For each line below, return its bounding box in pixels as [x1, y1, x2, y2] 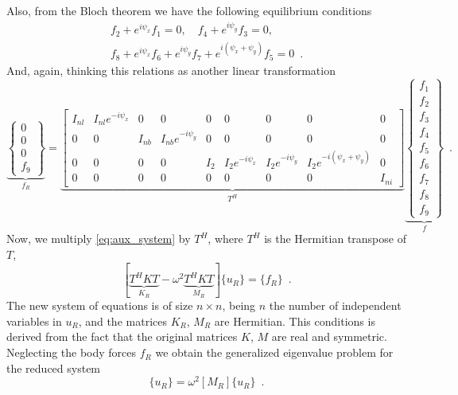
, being [222, 297, 256, 314]
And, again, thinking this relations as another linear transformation [6, 61, 336, 78]
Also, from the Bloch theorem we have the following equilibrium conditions [6, 2, 372, 18]
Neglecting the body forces [6, 344, 137, 361]
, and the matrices [78, 312, 167, 329]
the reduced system [6, 359, 101, 376]
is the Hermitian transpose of [264, 230, 406, 247]
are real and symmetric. [271, 328, 387, 345]
